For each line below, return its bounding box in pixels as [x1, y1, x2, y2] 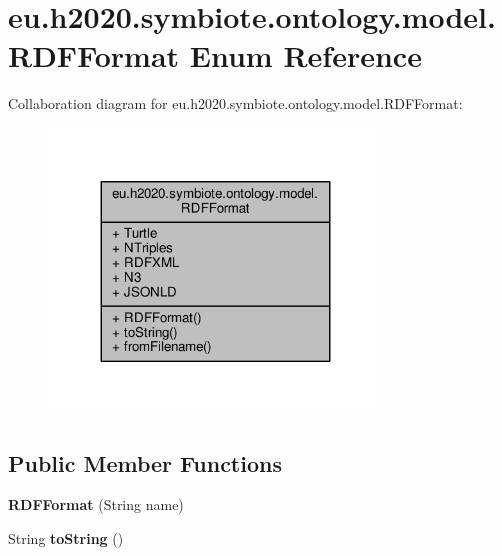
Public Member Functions [8, 447, 282, 478]
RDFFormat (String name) [8, 494, 184, 515]
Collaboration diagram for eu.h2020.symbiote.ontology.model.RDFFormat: [8, 93, 463, 114]
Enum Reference [189, 35, 422, 76]
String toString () [8, 527, 124, 548]
